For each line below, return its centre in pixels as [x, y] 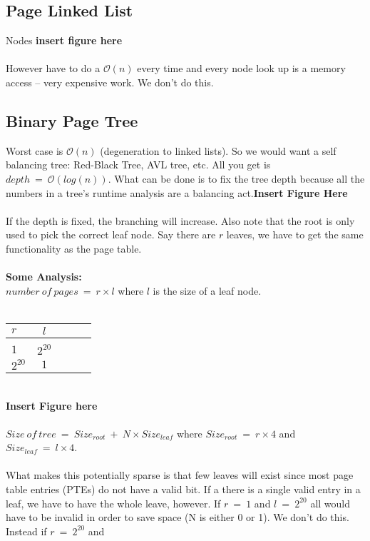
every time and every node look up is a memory [241, 68]
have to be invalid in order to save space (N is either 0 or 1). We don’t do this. [178, 517]
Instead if [26, 531]
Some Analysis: [44, 277]
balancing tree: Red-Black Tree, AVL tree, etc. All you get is [138, 165]
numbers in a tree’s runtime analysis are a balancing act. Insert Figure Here [177, 192]
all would [330, 503]
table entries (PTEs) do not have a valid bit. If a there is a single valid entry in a [183, 489]
